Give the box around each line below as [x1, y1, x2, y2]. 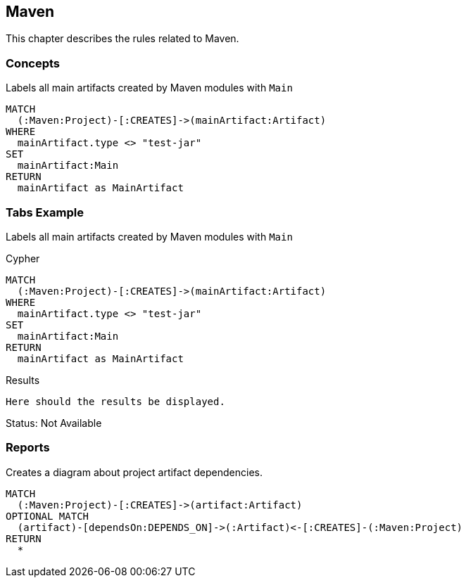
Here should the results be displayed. [6, 395, 225, 407]
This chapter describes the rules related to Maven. [6, 32, 239, 45]
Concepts [6, 56, 61, 70]
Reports [6, 440, 50, 455]
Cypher [6, 252, 40, 264]
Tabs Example [6, 205, 84, 219]
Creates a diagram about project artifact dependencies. [6, 466, 263, 478]
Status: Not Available [6, 416, 102, 429]
